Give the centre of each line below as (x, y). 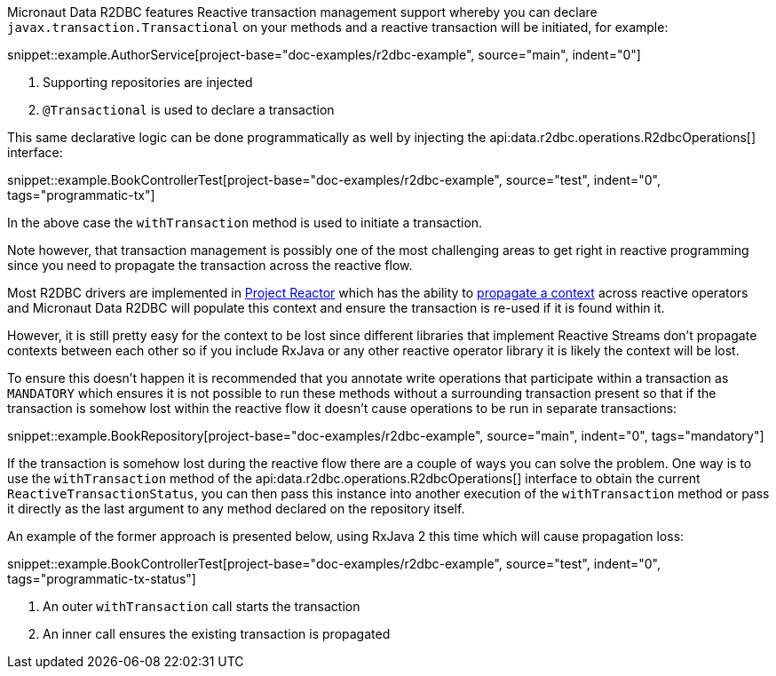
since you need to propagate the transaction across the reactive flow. (210, 265)
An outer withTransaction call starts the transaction (202, 606)
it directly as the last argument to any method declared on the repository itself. (236, 509)
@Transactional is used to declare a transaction (189, 110)
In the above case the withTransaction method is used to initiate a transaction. (245, 223)
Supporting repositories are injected (148, 82)
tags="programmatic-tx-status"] (102, 579)
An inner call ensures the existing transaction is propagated (217, 634)
